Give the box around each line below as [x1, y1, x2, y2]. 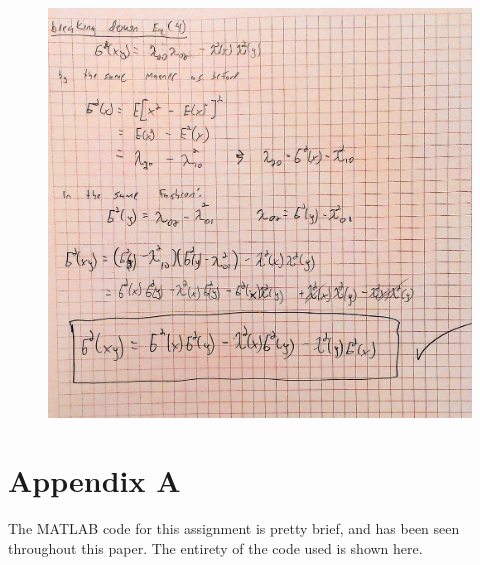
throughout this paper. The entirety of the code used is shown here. [8, 537, 423, 558]
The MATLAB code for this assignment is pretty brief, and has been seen [8, 518, 460, 539]
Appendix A [8, 460, 181, 501]
